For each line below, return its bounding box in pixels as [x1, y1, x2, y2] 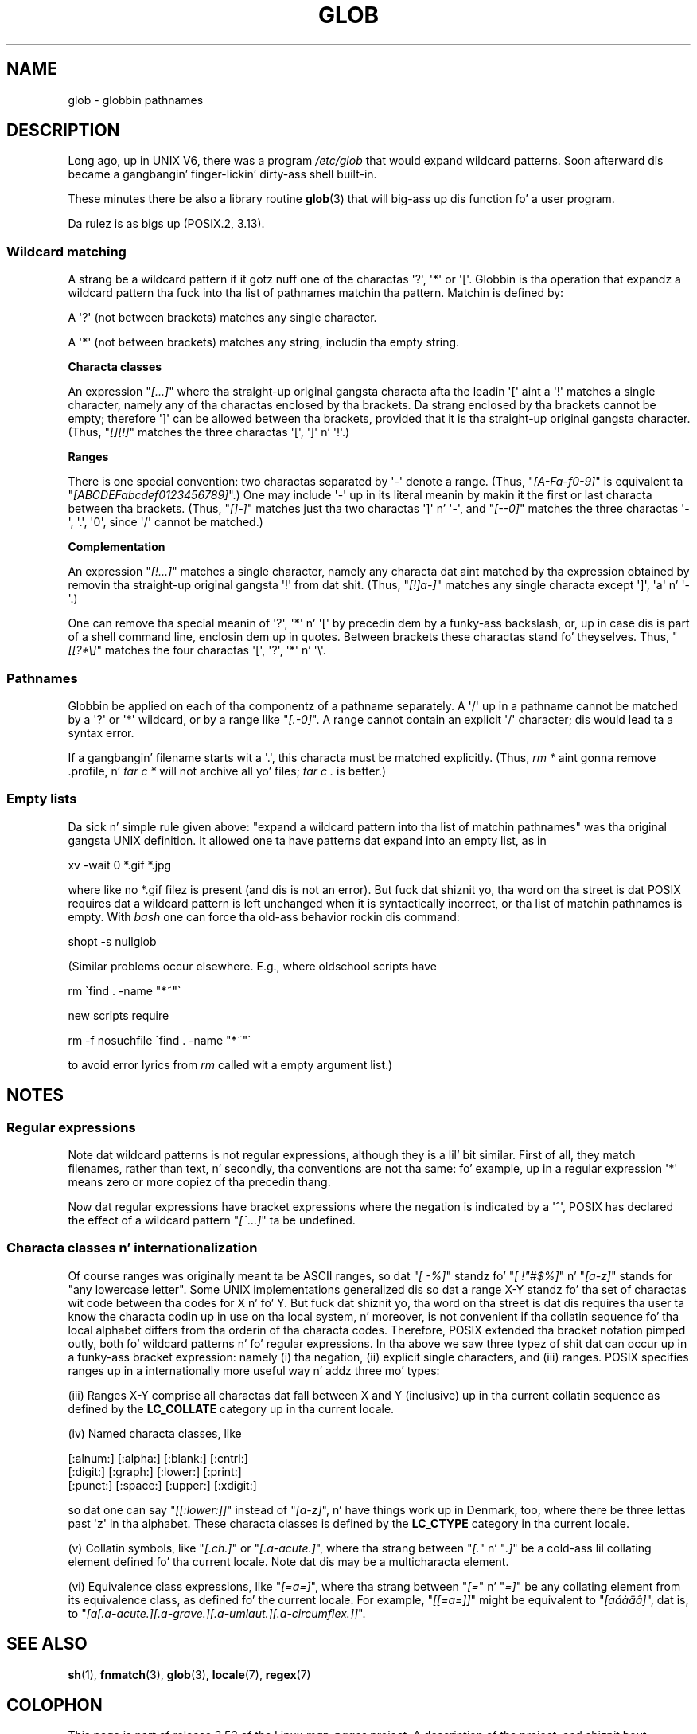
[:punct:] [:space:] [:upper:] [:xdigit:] [68, 1478, 257, 1492]
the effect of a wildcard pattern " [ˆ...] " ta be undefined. [68, 1213, 356, 1227]
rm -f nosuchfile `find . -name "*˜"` [68, 1033, 251, 1047]
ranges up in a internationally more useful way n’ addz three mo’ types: [68, 1363, 440, 1377]
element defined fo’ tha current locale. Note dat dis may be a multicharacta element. [68, 1554, 509, 1568]
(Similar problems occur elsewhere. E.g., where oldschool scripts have [68, 959, 437, 973]
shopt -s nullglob [68, 934, 157, 948]
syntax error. [68, 725, 134, 740]
